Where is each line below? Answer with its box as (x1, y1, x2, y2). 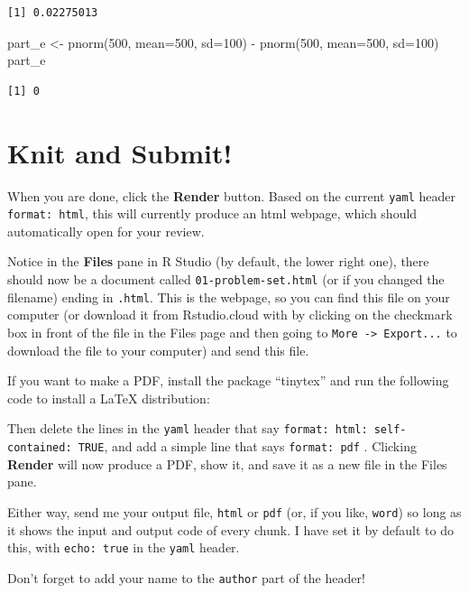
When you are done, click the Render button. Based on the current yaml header (7, 186, 455, 205)
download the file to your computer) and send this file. (7, 340, 309, 359)
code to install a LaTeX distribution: (7, 388, 210, 407)
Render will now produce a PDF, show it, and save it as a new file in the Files (7, 454, 447, 473)
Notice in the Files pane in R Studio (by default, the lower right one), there (7, 252, 429, 271)
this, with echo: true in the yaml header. (7, 538, 240, 557)
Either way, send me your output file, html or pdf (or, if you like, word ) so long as (7, 502, 462, 521)
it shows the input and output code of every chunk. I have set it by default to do (7, 520, 454, 539)
